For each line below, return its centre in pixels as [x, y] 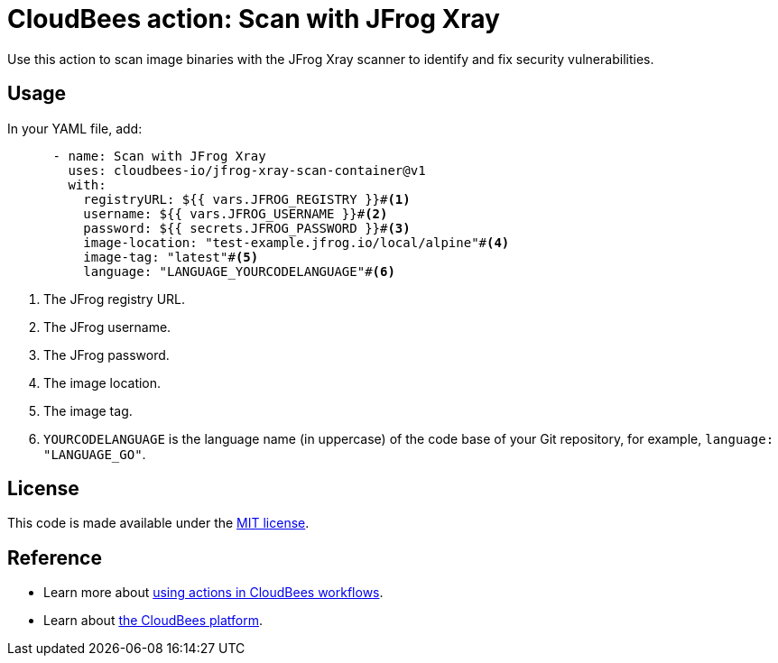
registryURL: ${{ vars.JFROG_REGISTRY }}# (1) [247, 199]
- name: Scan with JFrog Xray [159, 156]
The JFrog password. [107, 355]
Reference [55, 557]
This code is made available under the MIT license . [158, 523]
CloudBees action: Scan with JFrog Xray [254, 19]
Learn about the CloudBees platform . [153, 621]
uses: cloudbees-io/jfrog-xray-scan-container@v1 [247, 170]
